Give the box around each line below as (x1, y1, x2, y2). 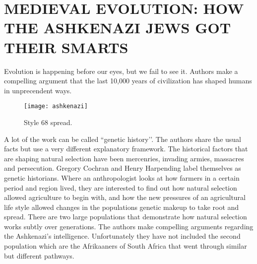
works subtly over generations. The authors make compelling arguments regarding (4, 221, 254, 231)
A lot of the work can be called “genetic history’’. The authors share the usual (4, 133, 242, 144)
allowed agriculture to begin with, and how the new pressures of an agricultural (4, 192, 246, 202)
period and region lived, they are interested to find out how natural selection (4, 182, 237, 193)
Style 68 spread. (24, 117, 72, 127)
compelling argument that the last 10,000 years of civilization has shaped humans (4, 75, 252, 86)
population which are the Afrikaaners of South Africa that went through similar (4, 241, 247, 251)
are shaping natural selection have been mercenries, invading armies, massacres (4, 153, 244, 163)
